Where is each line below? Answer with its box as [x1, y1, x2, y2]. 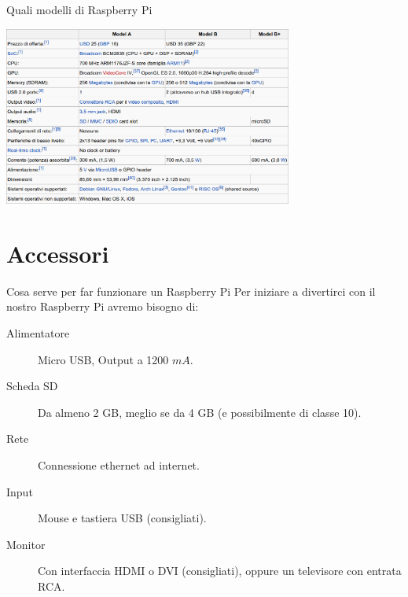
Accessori [6, 237, 109, 269]
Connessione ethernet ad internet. [38, 457, 200, 474]
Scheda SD [6, 378, 58, 394]
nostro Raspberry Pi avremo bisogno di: [6, 298, 199, 315]
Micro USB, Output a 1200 [38, 351, 169, 367]
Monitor [6, 536, 46, 552]
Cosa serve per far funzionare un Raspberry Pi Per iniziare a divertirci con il [6, 282, 376, 299]
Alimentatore [6, 325, 70, 341]
